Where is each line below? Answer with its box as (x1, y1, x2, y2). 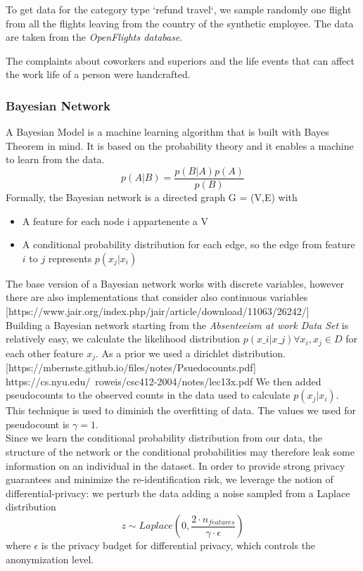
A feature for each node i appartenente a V (22, 213, 208, 228)
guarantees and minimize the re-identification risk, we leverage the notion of (6, 472, 333, 487)
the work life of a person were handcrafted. (6, 67, 191, 82)
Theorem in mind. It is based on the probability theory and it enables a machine (6, 138, 354, 153)
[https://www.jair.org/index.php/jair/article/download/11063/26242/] (6, 304, 310, 318)
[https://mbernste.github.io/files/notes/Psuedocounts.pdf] (6, 360, 256, 375)
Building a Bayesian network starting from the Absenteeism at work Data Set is (6, 317, 349, 332)
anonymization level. (6, 551, 94, 566)
